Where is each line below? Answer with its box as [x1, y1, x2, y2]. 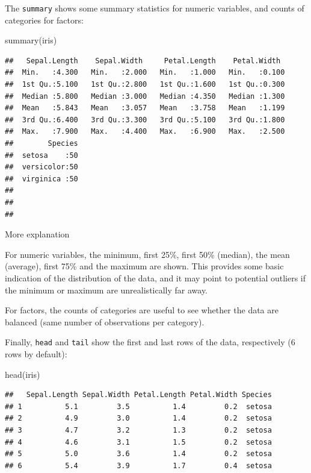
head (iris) [5, 368, 40, 380]
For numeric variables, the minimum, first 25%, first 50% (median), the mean [5, 248, 290, 260]
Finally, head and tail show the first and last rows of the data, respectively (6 [5, 336, 295, 348]
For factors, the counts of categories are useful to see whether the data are [5, 304, 279, 316]
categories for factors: [5, 13, 84, 26]
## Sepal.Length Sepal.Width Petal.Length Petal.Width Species [5, 390, 272, 399]
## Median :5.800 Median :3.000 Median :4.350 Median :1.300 [5, 92, 285, 101]
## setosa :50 [5, 151, 78, 160]
